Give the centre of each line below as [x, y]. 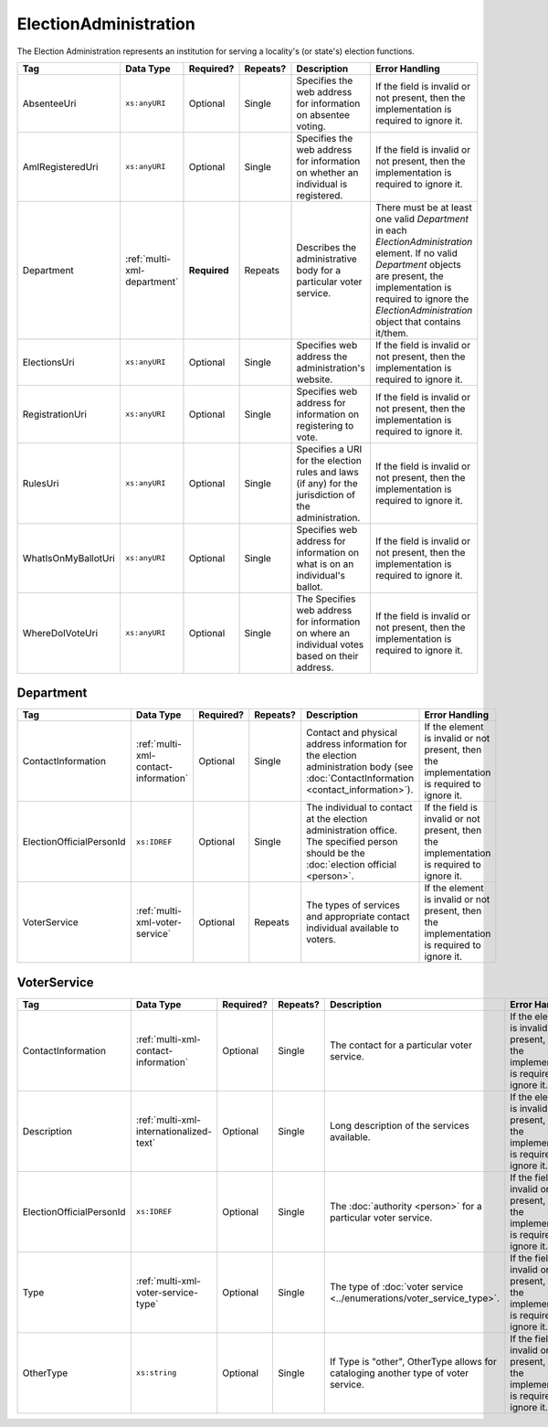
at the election [337, 819]
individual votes [330, 644]
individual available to [353, 928]
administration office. [352, 830]
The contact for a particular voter [400, 1045]
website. [315, 379]
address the [322, 357]
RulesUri [41, 483]
